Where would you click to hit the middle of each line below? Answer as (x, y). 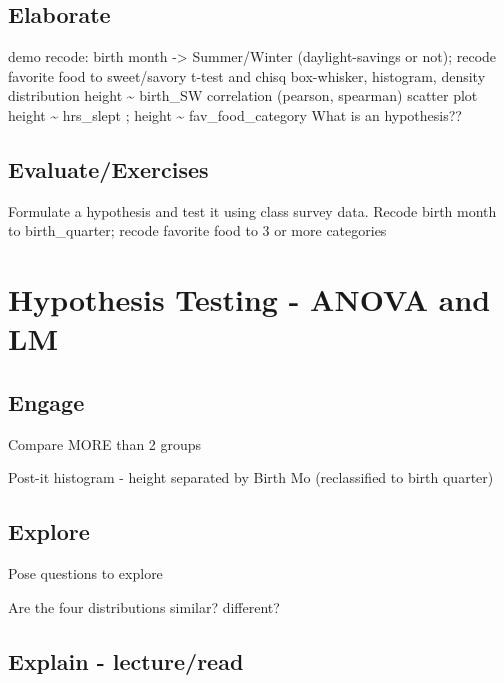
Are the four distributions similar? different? (144, 606)
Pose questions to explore (85, 573)
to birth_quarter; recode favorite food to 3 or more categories (197, 230)
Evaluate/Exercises (108, 168)
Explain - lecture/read (126, 660)
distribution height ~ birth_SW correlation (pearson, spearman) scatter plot (243, 95)
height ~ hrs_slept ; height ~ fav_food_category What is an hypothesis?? (235, 114)
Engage (46, 401)
